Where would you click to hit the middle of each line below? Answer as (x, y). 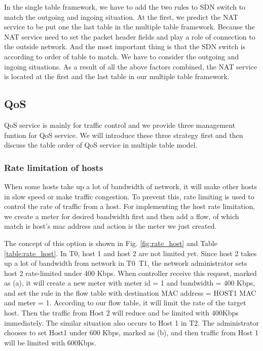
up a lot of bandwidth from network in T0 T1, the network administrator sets (126, 263)
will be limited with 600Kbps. (50, 342)
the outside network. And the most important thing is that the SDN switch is (125, 46)
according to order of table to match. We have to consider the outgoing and (122, 56)
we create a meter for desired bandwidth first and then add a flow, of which (122, 216)
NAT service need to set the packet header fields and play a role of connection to (130, 36)
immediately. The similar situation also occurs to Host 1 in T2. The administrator (132, 322)
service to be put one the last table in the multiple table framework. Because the (129, 27)
